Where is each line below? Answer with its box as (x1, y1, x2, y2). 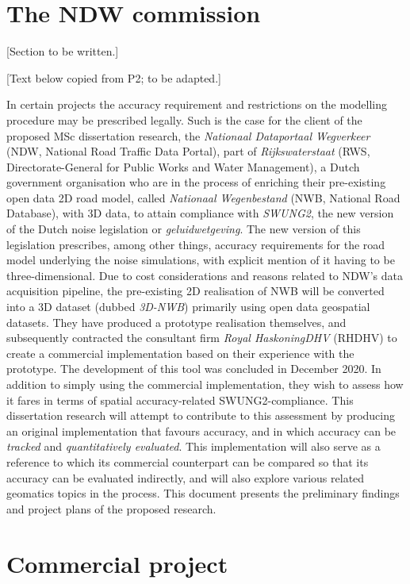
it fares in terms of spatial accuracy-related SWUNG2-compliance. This (6, 391, 354, 408)
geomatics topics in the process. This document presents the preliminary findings (6, 485, 400, 501)
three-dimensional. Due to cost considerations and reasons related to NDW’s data (6, 267, 404, 283)
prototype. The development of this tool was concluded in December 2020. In (6, 360, 381, 377)
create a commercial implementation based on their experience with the (6, 344, 354, 361)
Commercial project (6, 547, 228, 579)
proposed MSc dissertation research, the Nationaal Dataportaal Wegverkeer (6, 127, 370, 144)
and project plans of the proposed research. (6, 500, 216, 517)
